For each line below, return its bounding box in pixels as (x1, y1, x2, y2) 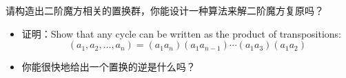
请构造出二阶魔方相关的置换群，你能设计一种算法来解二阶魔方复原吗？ (6, 3, 324, 17)
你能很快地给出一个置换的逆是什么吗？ (21, 60, 196, 74)
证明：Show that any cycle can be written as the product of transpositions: (21, 26, 342, 40)
